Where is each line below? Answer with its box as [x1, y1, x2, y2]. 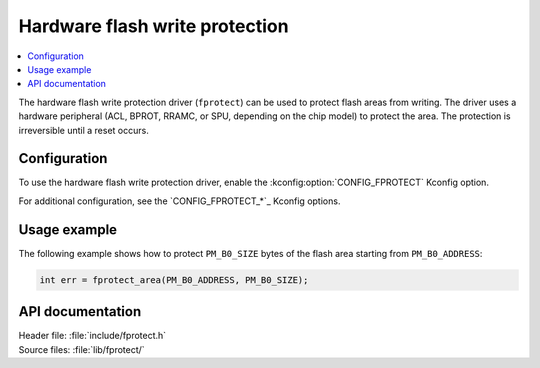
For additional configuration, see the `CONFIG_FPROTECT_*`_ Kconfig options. [18, 195, 341, 207]
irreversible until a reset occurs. [18, 124, 149, 136]
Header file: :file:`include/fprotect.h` [18, 330, 167, 342]
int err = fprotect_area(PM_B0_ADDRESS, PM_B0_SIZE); [39, 274, 309, 285]
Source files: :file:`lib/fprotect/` [18, 343, 145, 355]
